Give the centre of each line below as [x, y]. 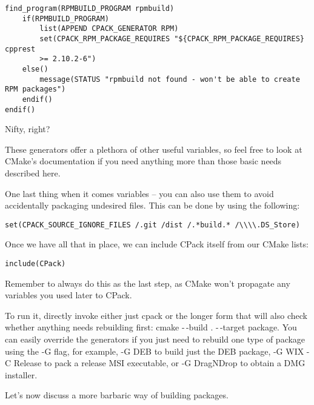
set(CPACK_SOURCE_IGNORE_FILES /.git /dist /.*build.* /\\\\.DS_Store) [152, 225]
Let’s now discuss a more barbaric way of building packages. [117, 395]
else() [35, 69]
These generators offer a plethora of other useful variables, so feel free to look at [154, 149]
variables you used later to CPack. [68, 295]
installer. [21, 374]
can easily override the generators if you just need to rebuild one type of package [155, 339]
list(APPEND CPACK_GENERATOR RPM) [109, 29]
